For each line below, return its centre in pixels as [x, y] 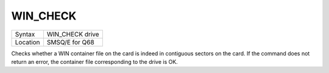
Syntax [25, 34]
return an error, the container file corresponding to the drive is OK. [94, 61]
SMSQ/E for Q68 [70, 42]
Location [27, 42]
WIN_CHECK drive [73, 34]
